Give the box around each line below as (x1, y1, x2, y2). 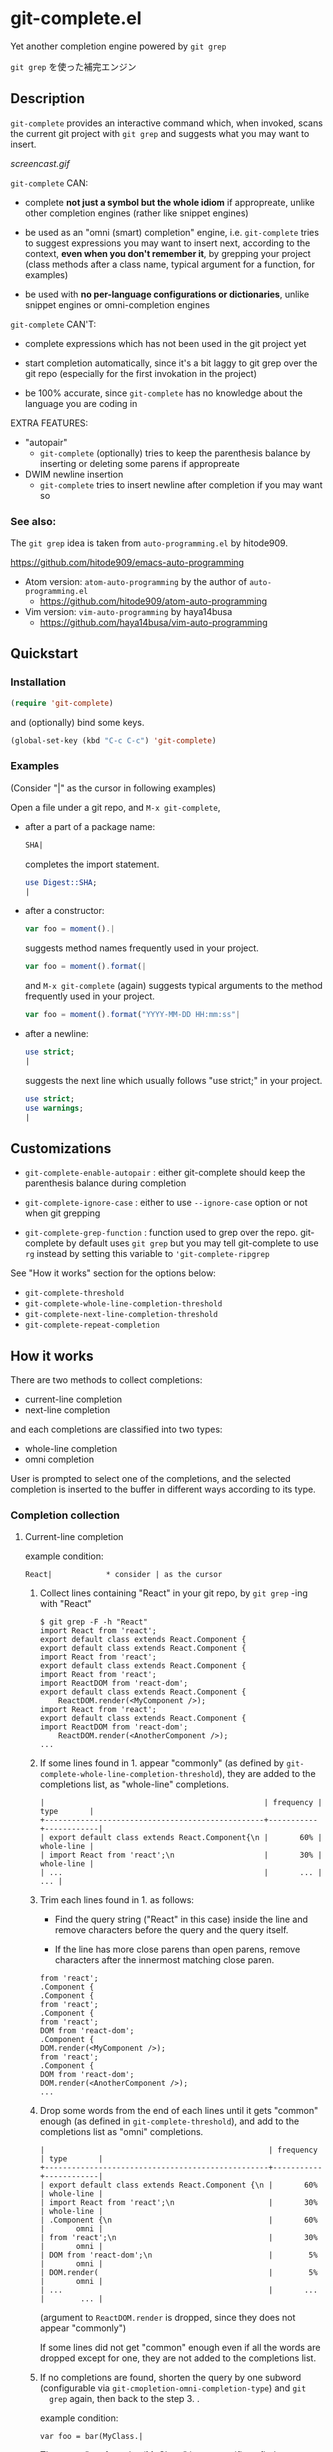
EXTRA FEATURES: (10, 417, 89, 429)
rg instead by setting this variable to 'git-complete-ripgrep (24, 1248, 270, 1260)
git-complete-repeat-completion (24, 1320, 160, 1331)
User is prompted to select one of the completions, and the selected (10, 1473, 292, 1485)
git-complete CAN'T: (10, 318, 97, 330)
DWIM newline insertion (24, 468, 124, 480)
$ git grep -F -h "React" (39, 1617, 148, 1627)
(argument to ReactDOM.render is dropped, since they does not (39, 2312, 296, 2324)
